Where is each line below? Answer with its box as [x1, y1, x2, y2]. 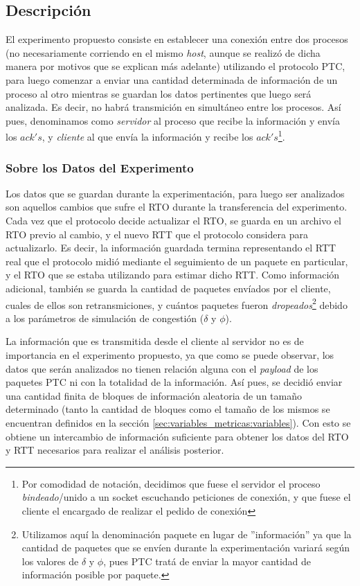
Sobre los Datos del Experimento [6, 159, 194, 176]
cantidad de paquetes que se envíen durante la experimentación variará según [21, 540, 350, 555]
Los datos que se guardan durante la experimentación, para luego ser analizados [6, 186, 345, 200]
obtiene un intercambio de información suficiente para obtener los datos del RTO [6, 429, 349, 443]
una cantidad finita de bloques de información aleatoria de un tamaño [6, 388, 302, 402]
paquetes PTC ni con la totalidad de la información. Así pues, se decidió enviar [6, 375, 343, 389]
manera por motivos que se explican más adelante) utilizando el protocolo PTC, [6, 59, 345, 73]
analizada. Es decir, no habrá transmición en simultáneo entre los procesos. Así [6, 100, 341, 114]
